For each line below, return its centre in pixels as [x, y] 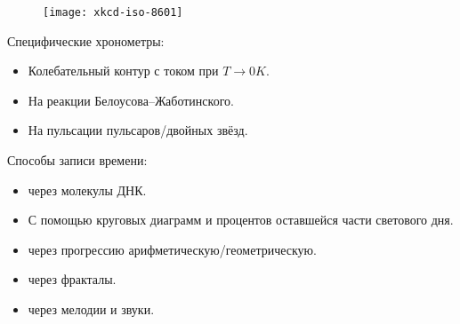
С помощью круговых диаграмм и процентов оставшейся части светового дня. [241, 220]
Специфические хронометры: [86, 40]
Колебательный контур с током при [123, 71]
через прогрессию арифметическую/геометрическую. [172, 249]
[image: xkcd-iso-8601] [113, 12]
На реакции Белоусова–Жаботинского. [131, 100]
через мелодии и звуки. [91, 309]
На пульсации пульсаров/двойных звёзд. [138, 130]
